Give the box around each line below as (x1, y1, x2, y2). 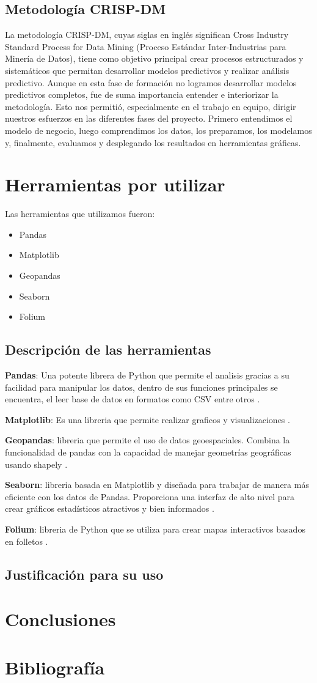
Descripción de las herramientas (5, 340, 211, 359)
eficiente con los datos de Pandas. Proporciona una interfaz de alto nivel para (5, 490, 295, 503)
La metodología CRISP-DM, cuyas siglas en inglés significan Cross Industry (5, 28, 289, 41)
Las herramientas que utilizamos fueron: (5, 207, 155, 220)
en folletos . (5, 534, 48, 547)
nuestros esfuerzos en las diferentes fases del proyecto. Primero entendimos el (5, 112, 293, 125)
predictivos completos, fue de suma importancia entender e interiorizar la (5, 88, 279, 101)
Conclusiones (5, 607, 116, 632)
